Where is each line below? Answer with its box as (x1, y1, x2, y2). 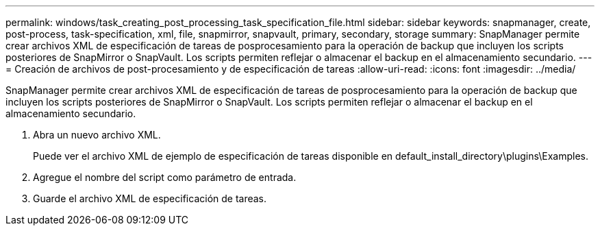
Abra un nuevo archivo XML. (33, 129, 161, 141)
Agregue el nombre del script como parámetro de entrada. (33, 171, 297, 183)
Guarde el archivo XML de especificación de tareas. (33, 193, 267, 204)
